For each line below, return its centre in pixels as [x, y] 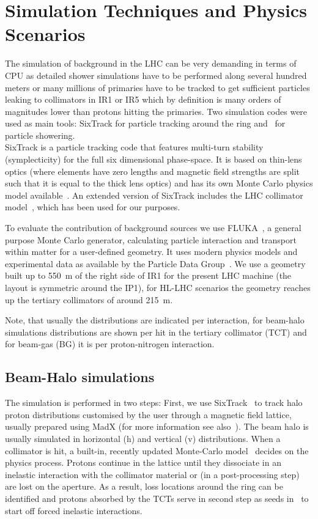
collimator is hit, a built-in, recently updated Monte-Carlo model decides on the [157, 450]
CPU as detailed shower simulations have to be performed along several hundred [156, 75]
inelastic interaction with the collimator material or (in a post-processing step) [152, 474]
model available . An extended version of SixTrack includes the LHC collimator [154, 195]
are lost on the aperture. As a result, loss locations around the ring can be [144, 486]
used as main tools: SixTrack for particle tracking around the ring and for [145, 123]
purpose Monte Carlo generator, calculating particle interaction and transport [151, 239]
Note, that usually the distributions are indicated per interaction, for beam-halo [155, 320]
